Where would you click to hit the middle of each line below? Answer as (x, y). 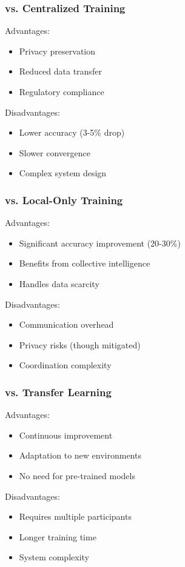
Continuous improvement (66, 435)
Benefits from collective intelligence (85, 263)
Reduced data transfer (60, 71)
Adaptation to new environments (80, 455)
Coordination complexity (65, 365)
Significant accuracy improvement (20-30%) (100, 243)
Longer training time (58, 536)
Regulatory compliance (62, 91)
